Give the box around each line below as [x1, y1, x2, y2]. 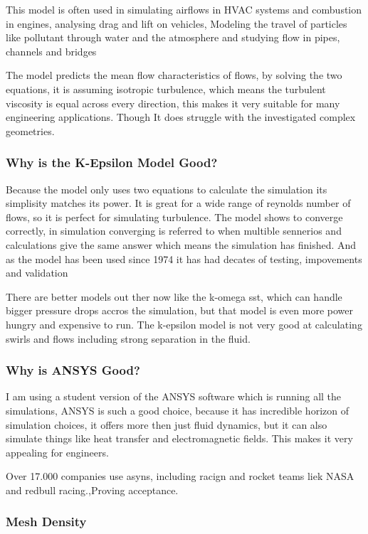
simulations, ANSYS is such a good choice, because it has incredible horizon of [6, 402, 349, 417]
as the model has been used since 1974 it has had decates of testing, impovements [6, 251, 362, 266]
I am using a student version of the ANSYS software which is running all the [6, 389, 342, 404]
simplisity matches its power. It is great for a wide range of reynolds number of [6, 196, 351, 210]
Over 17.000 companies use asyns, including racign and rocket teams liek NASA [6, 469, 354, 484]
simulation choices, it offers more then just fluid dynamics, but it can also [6, 417, 327, 432]
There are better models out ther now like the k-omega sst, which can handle [6, 289, 342, 304]
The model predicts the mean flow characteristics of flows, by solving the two [6, 68, 342, 82]
